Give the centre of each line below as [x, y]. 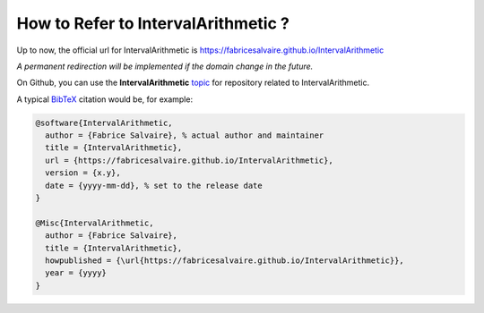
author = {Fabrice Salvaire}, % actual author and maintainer [185, 135]
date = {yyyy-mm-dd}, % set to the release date [154, 185]
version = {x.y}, [83, 173]
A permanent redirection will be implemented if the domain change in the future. [165, 66]
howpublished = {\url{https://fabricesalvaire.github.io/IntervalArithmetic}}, [225, 261]
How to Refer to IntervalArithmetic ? [153, 23]
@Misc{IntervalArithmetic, [95, 223]
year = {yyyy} [76, 273]
